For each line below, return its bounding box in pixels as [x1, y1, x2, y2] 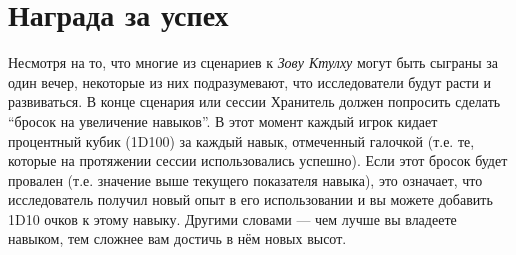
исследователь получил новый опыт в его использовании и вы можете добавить [8, 189, 493, 210]
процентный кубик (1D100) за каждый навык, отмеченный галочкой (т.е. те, [8, 130, 475, 151]
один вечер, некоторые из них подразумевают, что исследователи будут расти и [8, 71, 492, 92]
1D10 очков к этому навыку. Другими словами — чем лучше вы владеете [8, 208, 457, 229]
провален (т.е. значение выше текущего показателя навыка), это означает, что [8, 169, 483, 190]
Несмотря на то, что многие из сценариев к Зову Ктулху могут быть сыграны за [8, 52, 498, 73]
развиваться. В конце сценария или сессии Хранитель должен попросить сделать [8, 91, 501, 112]
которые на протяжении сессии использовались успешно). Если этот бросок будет [8, 150, 508, 171]
